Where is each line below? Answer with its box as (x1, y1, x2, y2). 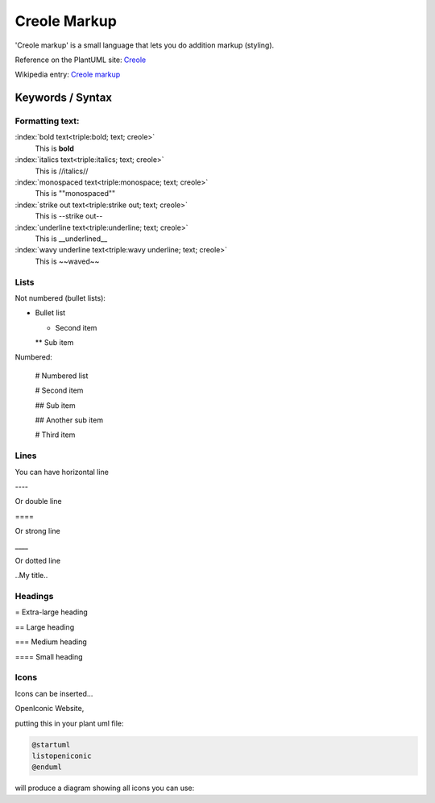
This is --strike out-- (35, 211, 103, 221)
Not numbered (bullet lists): (14, 293, 106, 302)
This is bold (35, 144, 74, 153)
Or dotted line (14, 555, 60, 565)
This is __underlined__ (35, 234, 108, 243)
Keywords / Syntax (14, 91, 113, 105)
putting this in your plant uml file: (14, 718, 124, 728)
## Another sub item (35, 415, 104, 425)
